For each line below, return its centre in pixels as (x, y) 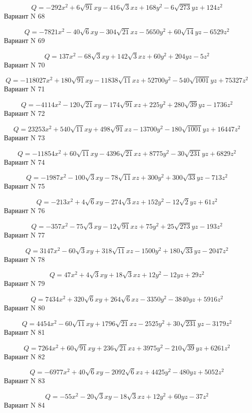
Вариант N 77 (24, 234)
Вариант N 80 (24, 308)
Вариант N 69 (24, 40)
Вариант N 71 (24, 89)
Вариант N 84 (24, 405)
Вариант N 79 (24, 283)
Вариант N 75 (24, 186)
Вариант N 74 (24, 162)
